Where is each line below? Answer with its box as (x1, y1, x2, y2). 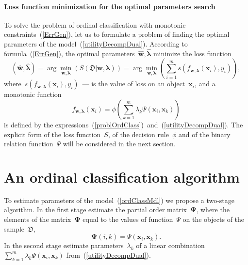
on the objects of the (182, 214, 245, 224)
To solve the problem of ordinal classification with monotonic (4, 19, 186, 30)
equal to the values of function (83, 214, 173, 224)
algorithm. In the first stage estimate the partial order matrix (4, 204, 187, 215)
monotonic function (4, 89, 62, 99)
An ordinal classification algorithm (4, 167, 240, 187)
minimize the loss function (153, 48, 231, 58)
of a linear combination (136, 240, 205, 250)
